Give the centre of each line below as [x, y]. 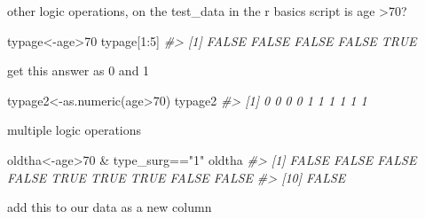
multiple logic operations [75, 130]
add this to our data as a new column [110, 207]
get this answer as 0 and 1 [79, 70]
